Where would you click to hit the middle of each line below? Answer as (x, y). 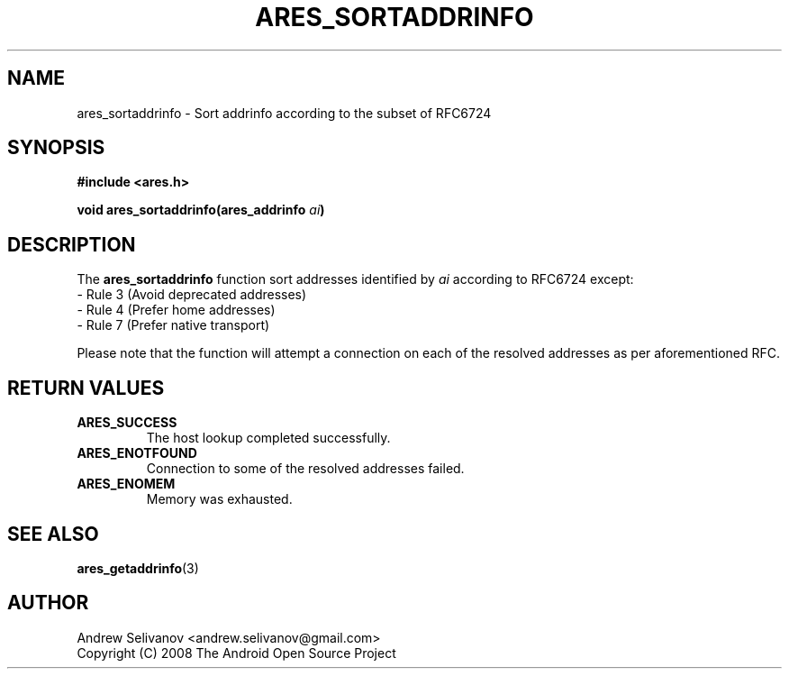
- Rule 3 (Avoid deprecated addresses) (192, 295)
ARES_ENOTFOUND (137, 453)
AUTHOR (48, 603)
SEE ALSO (53, 534)
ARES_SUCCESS (127, 423)
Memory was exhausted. (219, 499)
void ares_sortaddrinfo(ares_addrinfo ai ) (201, 210)
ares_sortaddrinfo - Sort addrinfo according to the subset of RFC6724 (284, 113)
